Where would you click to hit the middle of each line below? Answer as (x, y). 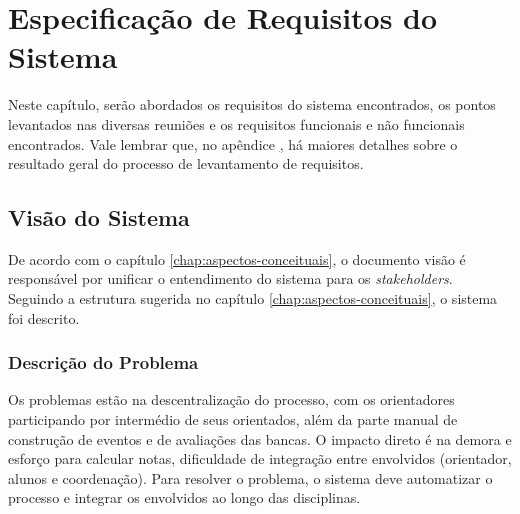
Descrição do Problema (103, 362)
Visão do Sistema (99, 217)
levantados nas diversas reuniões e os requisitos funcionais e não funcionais (236, 123)
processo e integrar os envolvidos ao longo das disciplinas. (184, 497)
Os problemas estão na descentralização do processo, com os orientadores (231, 399)
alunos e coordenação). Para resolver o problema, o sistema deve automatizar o (250, 477)
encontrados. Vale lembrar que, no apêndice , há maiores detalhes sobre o (233, 143)
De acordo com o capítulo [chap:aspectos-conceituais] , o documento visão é (237, 258)
